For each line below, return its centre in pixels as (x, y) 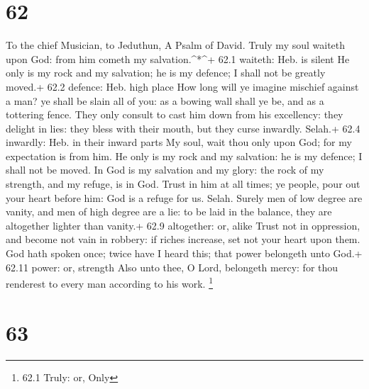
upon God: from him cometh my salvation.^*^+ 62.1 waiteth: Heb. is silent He (178, 58)
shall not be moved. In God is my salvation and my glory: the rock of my (165, 170)
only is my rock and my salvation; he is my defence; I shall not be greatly (166, 73)
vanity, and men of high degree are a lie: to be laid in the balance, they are (169, 212)
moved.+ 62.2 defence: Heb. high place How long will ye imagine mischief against (182, 86)
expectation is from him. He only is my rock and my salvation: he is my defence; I (184, 156)
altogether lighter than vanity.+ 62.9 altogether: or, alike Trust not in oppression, (183, 225)
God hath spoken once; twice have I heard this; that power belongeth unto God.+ (184, 253)
